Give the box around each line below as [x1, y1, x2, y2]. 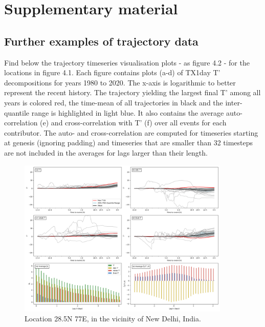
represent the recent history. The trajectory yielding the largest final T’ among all [4, 87, 261, 98]
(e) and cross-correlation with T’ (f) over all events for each [40, 117, 227, 128]
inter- [225, 97, 242, 107]
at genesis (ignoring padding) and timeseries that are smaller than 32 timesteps [4, 137, 253, 148]
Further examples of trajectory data [4, 33, 198, 49]
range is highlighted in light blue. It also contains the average [31, 107, 224, 118]
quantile [4, 107, 30, 118]
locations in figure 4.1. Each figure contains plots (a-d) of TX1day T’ [4, 67, 220, 78]
